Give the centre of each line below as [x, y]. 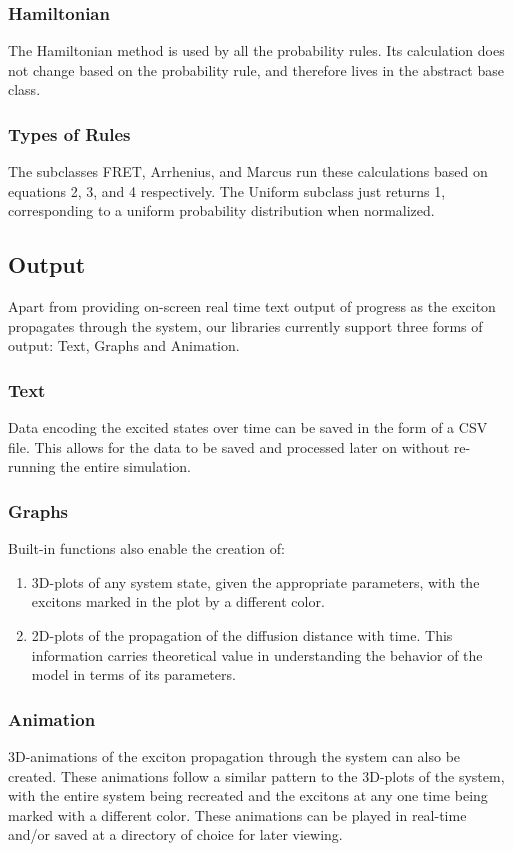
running [32, 466]
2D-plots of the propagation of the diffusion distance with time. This [242, 634]
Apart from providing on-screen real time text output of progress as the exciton [252, 306]
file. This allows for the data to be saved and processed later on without [229, 446]
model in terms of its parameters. [133, 674]
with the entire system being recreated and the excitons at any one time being [248, 795]
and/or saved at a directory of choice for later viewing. [175, 834]
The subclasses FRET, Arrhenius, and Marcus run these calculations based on [248, 171]
